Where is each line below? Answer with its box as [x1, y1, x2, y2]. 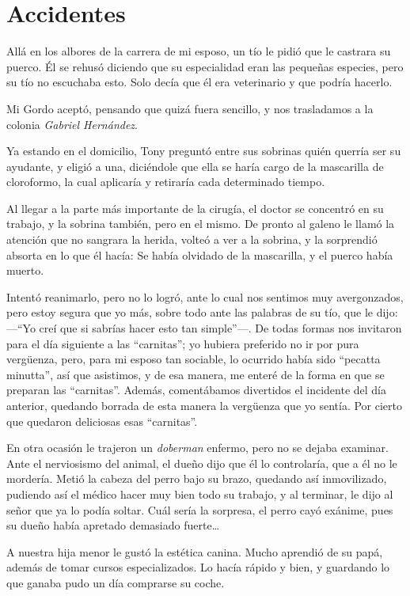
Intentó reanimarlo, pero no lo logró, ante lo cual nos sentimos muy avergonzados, [6, 288, 404, 305]
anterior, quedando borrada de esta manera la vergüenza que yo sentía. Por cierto [6, 397, 402, 413]
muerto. [6, 262, 44, 279]
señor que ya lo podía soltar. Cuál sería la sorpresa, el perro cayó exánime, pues [6, 501, 393, 518]
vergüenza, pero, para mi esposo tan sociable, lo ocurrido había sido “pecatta [6, 351, 381, 367]
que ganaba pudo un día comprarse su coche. [6, 574, 225, 590]
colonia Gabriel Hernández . [6, 116, 138, 132]
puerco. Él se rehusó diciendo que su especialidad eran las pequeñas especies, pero [6, 58, 404, 74]
